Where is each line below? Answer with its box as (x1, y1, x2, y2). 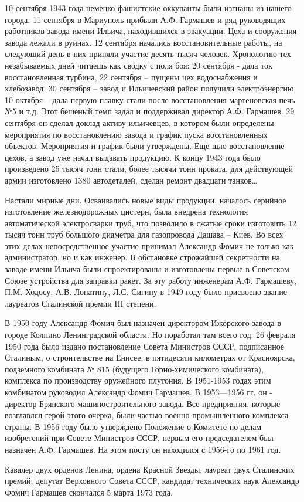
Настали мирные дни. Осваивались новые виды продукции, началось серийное (5, 194, 286, 206)
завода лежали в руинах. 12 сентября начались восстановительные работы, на (5, 36, 282, 48)
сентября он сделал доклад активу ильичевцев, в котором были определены (5, 116, 274, 128)
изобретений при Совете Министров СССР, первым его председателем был (5, 432, 274, 444)
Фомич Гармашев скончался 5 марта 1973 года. (5, 486, 173, 498)
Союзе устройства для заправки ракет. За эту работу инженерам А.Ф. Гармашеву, (5, 274, 297, 286)
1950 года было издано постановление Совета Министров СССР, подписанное (5, 340, 285, 352)
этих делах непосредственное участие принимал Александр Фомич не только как (5, 239, 294, 252)
